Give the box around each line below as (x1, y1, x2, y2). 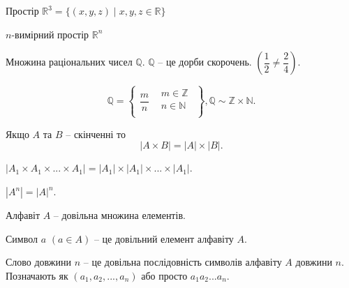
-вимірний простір (11, 26, 89, 41)
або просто (141, 268, 188, 282)
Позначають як (6, 268, 68, 282)
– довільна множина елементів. (53, 208, 186, 222)
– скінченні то (66, 126, 126, 141)
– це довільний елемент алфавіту (94, 231, 234, 245)
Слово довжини (6, 255, 71, 269)
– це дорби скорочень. (158, 54, 252, 69)
